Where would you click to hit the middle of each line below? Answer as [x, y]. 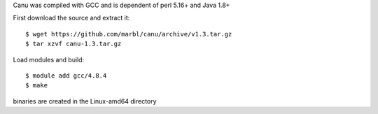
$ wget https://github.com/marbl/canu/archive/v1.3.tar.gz [129, 34]
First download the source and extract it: [71, 18]
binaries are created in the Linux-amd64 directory [85, 101]
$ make [37, 85]
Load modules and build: [49, 59]
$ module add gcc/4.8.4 [66, 76]
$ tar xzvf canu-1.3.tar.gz [73, 44]
